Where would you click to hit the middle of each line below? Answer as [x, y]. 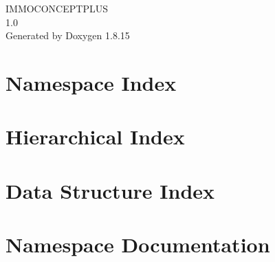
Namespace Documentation [138, 244]
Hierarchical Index [95, 137]
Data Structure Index [110, 190]
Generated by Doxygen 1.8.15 [68, 35]
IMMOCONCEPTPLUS [57, 8]
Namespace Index [91, 82]
